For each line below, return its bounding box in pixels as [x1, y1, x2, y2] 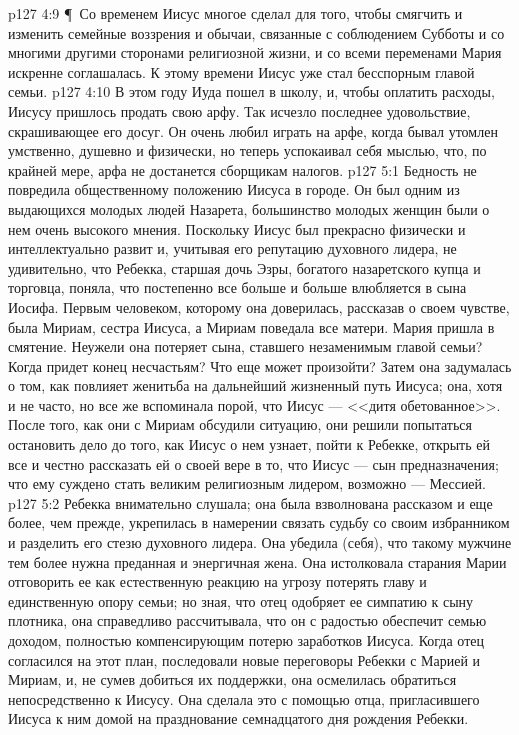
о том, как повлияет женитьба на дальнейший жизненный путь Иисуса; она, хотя [8, 375, 503, 396]
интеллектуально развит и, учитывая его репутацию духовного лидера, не [8, 238, 457, 259]
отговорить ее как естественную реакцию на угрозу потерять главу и [8, 571, 427, 592]
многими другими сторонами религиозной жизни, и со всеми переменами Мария [8, 42, 502, 63]
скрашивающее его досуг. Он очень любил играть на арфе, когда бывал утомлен [8, 120, 498, 141]
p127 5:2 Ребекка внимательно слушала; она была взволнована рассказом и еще [8, 492, 493, 513]
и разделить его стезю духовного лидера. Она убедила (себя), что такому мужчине [8, 532, 512, 553]
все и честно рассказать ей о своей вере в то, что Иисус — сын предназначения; [8, 453, 499, 474]
